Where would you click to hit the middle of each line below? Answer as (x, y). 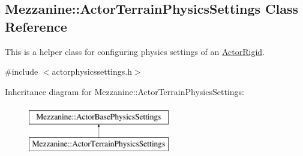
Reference (36, 26)
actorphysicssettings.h (92, 71)
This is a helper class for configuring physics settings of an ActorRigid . (135, 51)
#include (22, 71)
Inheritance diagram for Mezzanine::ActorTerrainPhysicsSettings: (124, 91)
